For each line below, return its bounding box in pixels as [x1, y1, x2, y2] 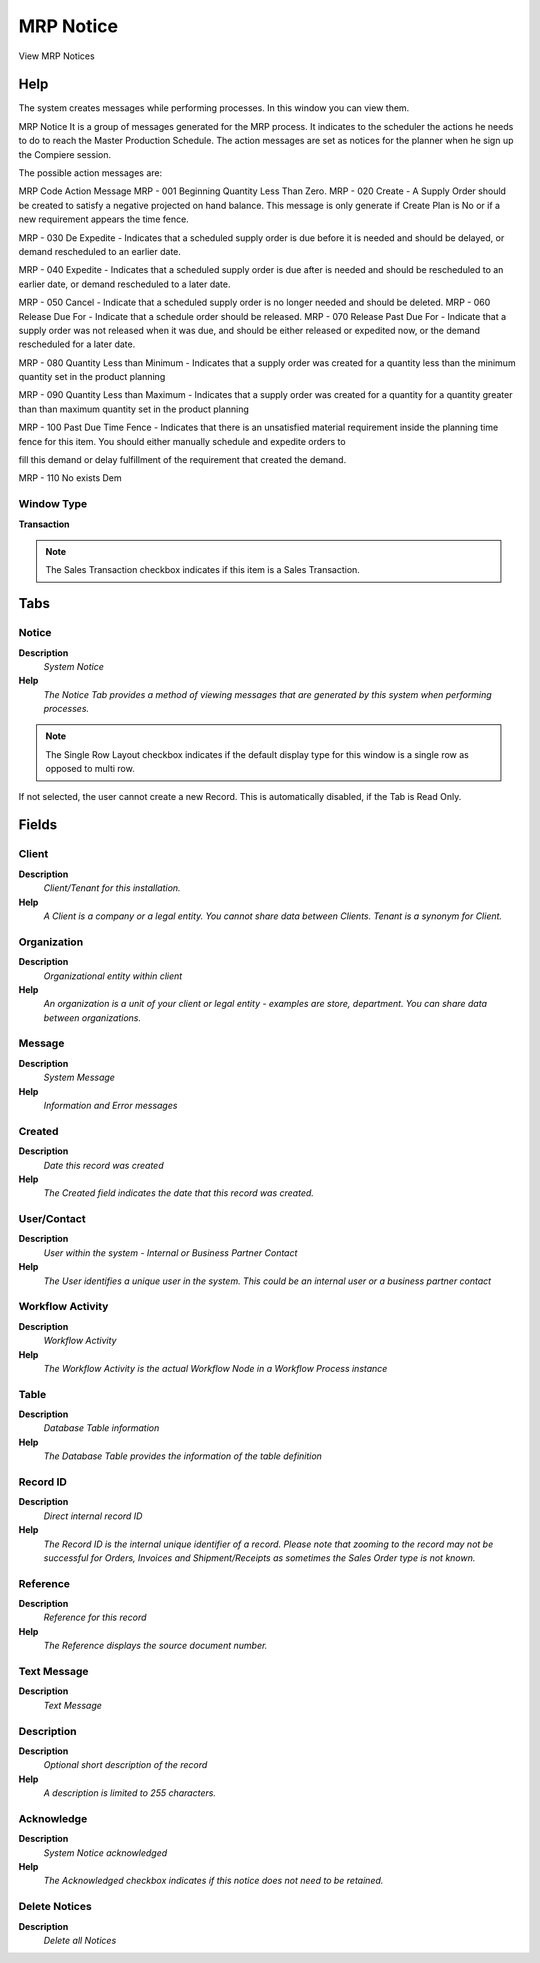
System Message [43, 1071, 115, 1084]
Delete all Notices [43, 1934, 117, 1946]
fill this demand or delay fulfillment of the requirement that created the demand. [18, 454, 347, 466]
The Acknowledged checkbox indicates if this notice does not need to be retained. [43, 1875, 384, 1887]
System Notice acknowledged [43, 1846, 168, 1859]
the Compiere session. [18, 148, 112, 160]
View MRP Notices [18, 50, 95, 62]
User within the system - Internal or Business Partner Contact [43, 1246, 298, 1259]
